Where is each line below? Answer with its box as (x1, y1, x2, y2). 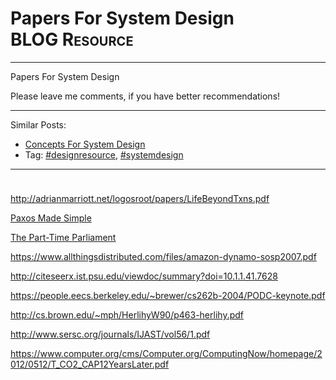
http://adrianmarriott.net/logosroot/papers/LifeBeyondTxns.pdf (10, 192, 270, 204)
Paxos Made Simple (10, 212, 92, 224)
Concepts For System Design (24, 138, 146, 150)
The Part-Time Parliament (10, 231, 117, 243)
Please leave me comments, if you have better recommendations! (10, 90, 281, 102)
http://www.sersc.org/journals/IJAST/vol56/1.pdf (10, 328, 211, 340)
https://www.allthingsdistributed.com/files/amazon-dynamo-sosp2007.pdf (10, 250, 317, 262)
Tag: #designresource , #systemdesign (24, 148, 184, 161)
